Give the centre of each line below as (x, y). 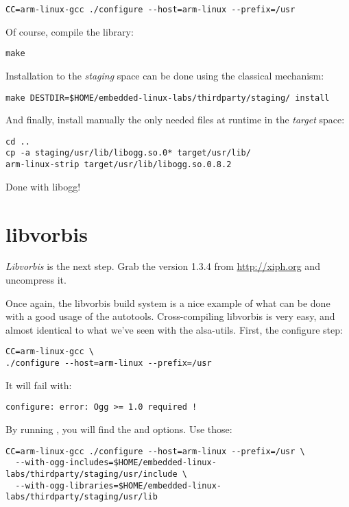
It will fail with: (39, 385)
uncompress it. (36, 280)
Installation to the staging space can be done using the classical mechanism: (165, 75)
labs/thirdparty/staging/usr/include (92, 474)
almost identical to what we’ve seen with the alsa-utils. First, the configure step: (174, 329)
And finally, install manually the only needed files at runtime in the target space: (175, 120)
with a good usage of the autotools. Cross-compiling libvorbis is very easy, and (170, 316)
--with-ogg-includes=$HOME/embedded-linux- (116, 463)
